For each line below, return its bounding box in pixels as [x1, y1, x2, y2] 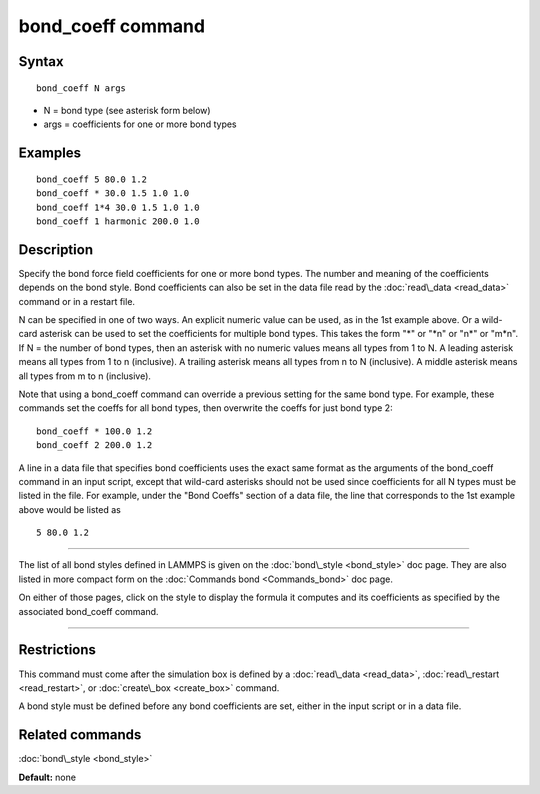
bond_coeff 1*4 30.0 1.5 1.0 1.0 [36, 201, 200, 213]
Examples [18, 145, 82, 162]
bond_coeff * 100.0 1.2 [36, 425, 153, 437]
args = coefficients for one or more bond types [43, 118, 237, 130]
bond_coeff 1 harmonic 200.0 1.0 [36, 215, 200, 227]
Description [18, 241, 94, 258]
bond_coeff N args [36, 82, 127, 94]
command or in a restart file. [18, 295, 135, 307]
